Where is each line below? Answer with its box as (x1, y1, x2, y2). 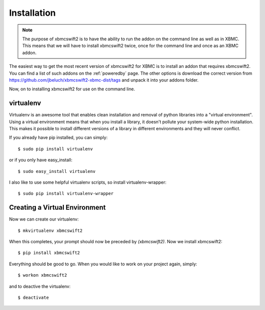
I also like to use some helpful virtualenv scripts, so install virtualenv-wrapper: (9, 179, 167, 185)
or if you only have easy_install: (9, 157, 73, 163)
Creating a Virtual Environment (9, 203, 106, 212)
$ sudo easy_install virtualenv (18, 169, 96, 174)
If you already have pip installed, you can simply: (9, 135, 108, 141)
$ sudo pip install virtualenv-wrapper (18, 191, 114, 197)
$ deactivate (18, 295, 49, 300)
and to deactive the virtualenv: (9, 283, 71, 289)
